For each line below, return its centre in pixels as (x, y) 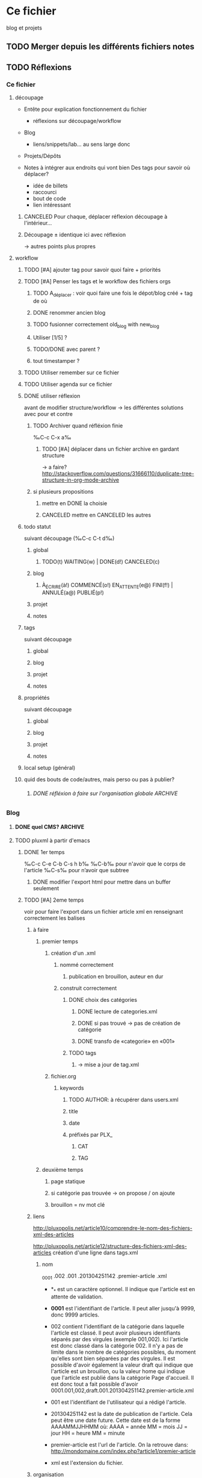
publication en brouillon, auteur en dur (116, 976)
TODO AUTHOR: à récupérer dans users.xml (124, 1099)
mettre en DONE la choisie (75, 503)
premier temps (60, 941)
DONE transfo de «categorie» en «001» (127, 1041)
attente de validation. (77, 1297)
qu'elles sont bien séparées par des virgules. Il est (113, 1359)
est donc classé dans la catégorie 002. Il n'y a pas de (117, 1346)
